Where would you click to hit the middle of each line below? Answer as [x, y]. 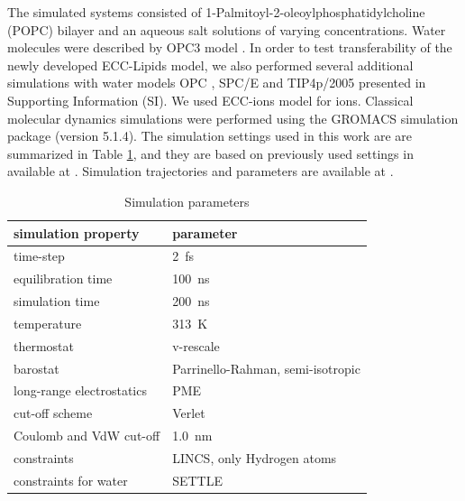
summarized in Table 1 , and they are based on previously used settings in [210, 153]
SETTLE [198, 480]
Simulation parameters [187, 201]
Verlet [189, 413]
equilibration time [63, 278]
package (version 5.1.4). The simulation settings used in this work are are [210, 136]
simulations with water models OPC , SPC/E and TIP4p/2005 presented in [217, 83]
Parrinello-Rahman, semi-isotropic [266, 368]
